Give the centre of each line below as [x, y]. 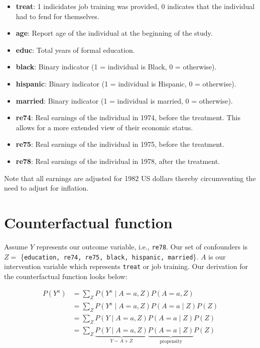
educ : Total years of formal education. [75, 50]
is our [217, 256]
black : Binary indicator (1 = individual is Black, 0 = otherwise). [116, 67]
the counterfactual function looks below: [66, 276]
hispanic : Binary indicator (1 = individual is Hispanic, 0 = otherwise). [126, 83]
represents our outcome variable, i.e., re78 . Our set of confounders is [142, 246]
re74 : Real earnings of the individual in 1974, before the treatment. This [128, 117]
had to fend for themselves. [57, 16]
